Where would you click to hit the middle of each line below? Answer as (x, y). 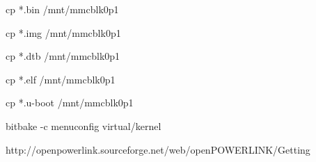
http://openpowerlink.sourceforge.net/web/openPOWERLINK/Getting (158, 149)
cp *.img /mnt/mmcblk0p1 (63, 32)
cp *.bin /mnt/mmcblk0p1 (62, 9)
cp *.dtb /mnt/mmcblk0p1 (63, 56)
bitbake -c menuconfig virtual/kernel (84, 125)
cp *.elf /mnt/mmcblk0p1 (61, 79)
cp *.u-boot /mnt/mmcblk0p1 (70, 103)
